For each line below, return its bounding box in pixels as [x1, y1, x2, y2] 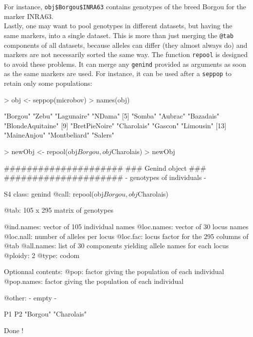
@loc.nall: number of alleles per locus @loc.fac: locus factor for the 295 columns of [4, 231, 249, 241]
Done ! [4, 325, 24, 335]
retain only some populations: [4, 78, 92, 88]
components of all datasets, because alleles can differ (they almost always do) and [4, 40, 248, 50]
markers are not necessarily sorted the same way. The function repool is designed [4, 49, 248, 59]
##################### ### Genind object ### [4, 162, 206, 173]
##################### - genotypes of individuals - [4, 172, 206, 182]
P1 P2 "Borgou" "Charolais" [4, 309, 87, 319]
